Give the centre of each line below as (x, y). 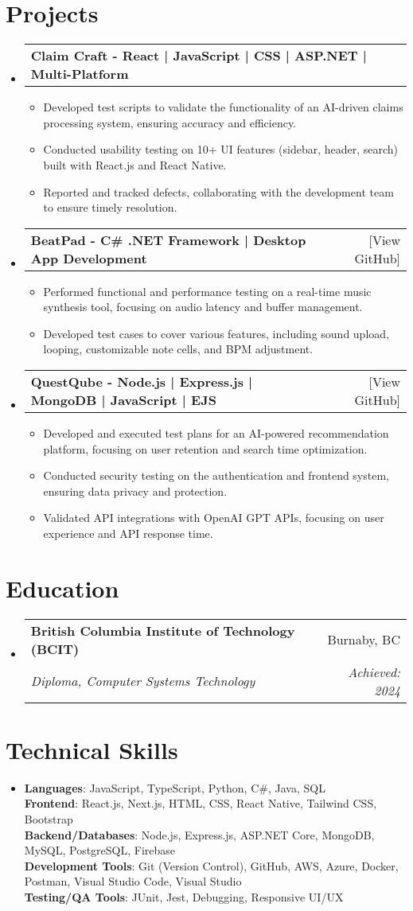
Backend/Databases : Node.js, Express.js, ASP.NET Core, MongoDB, (199, 834)
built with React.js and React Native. (135, 164)
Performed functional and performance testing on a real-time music (207, 291)
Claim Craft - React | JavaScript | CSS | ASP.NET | (199, 56)
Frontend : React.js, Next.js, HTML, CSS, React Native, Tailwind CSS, (201, 803)
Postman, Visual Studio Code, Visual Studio (133, 881)
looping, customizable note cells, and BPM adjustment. (178, 349)
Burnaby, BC (364, 640)
